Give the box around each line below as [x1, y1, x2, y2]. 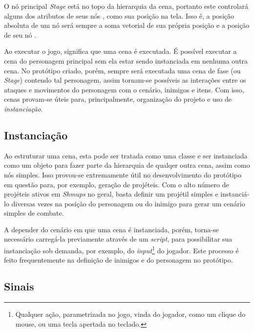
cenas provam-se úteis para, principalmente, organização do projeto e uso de [4, 94, 232, 104]
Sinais [4, 279, 34, 294]
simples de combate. [4, 208, 64, 218]
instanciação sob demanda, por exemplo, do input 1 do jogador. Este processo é [4, 244, 239, 255]
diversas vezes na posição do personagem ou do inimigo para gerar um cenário [11, 198, 245, 208]
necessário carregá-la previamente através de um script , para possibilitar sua [4, 234, 233, 244]
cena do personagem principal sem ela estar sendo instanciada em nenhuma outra [4, 55, 248, 66]
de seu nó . [4, 29, 37, 40]
